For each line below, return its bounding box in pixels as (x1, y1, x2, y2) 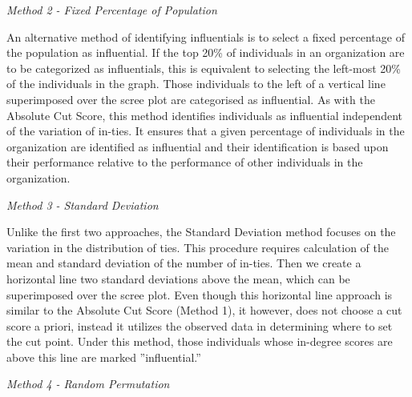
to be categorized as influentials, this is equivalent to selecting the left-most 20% (6, 59, 402, 76)
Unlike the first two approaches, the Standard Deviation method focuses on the (6, 223, 396, 240)
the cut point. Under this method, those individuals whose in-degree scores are (6, 333, 393, 350)
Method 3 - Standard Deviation (6, 196, 159, 213)
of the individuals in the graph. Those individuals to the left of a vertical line (6, 75, 386, 92)
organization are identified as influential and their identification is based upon (6, 138, 389, 154)
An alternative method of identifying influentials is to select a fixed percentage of (6, 28, 405, 45)
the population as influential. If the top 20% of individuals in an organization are (6, 44, 405, 61)
